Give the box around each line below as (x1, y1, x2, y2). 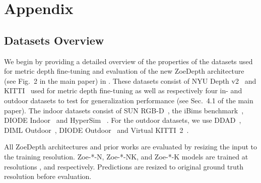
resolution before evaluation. (4, 171, 92, 181)
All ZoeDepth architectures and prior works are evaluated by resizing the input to (4, 141, 257, 152)
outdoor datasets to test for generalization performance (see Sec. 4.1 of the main (4, 95, 253, 105)
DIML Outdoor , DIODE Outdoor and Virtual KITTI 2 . (4, 124, 189, 135)
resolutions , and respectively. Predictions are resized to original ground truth (4, 161, 243, 171)
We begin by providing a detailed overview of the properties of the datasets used (4, 56, 253, 66)
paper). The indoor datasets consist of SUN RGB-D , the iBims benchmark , (4, 105, 244, 115)
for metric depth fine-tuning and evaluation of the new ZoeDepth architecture (4, 66, 244, 76)
